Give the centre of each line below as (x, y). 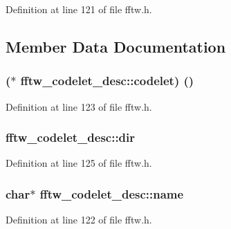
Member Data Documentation (116, 46)
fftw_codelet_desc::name (112, 193)
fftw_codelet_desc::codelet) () (107, 81)
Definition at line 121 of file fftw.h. (79, 9)
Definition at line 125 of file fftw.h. (79, 163)
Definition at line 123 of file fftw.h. (79, 106)
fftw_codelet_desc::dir (71, 137)
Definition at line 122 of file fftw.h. (79, 220)
